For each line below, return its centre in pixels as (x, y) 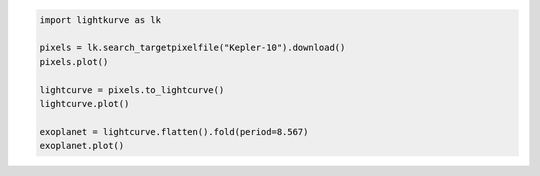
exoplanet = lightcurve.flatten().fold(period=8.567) (174, 131)
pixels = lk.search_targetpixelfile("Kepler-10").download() (192, 48)
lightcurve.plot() (84, 103)
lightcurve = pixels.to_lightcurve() (132, 89)
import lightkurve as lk (100, 19)
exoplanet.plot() (82, 146)
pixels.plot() (74, 61)
